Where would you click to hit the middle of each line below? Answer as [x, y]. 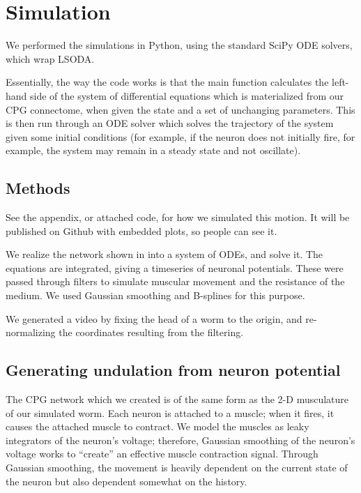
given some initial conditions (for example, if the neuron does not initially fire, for [180, 136]
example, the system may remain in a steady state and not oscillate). [153, 150]
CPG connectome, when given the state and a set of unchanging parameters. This [180, 109]
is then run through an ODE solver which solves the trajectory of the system [170, 123]
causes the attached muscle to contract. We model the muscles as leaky [158, 426]
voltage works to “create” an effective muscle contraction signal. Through [162, 454]
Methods [38, 188]
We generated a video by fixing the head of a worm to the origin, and [154, 318]
